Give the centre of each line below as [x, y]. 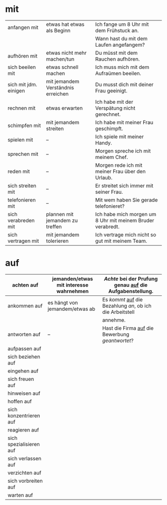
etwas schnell [62, 67]
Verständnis [60, 87]
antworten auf [24, 334]
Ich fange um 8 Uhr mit [122, 24]
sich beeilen [22, 67]
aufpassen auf [24, 349]
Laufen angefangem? [120, 45]
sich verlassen [25, 458]
